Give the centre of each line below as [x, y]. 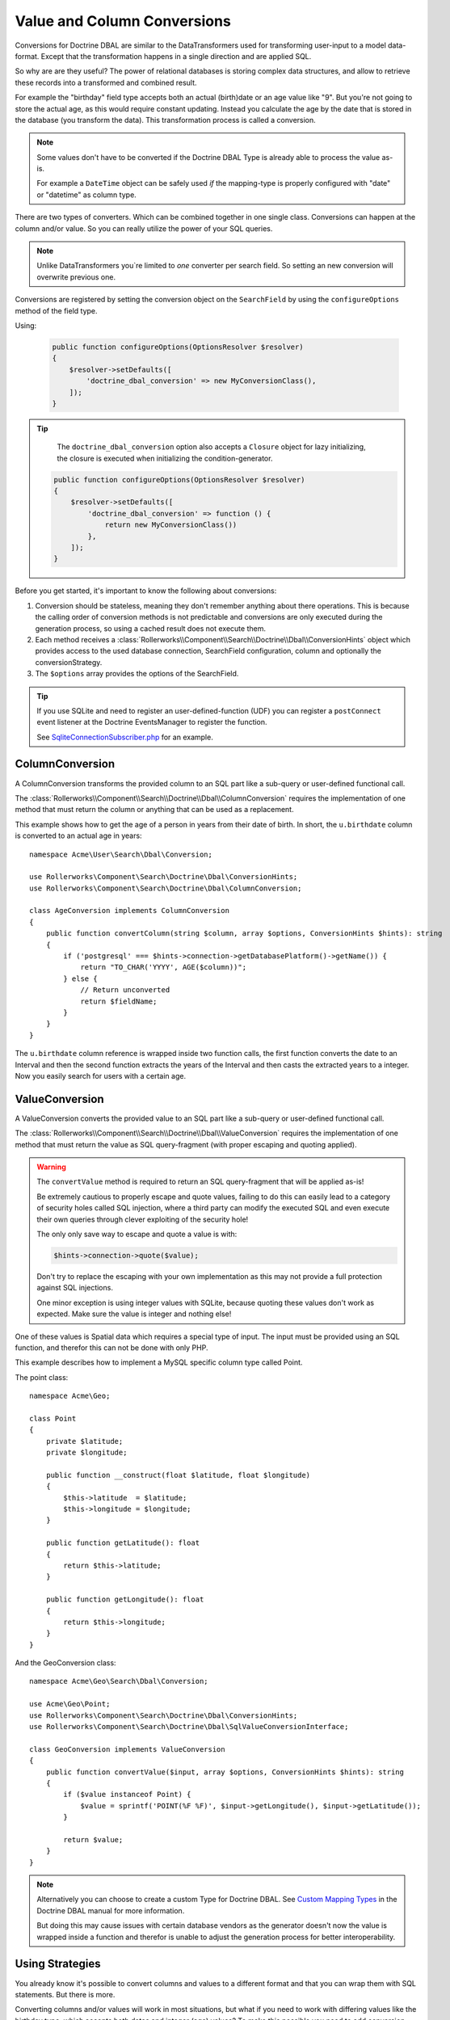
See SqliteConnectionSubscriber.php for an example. [125, 737]
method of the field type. [56, 310]
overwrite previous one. [76, 277]
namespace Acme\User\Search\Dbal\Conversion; [121, 854]
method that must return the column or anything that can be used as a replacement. [154, 810]
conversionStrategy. [69, 662]
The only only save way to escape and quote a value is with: [137, 1234]
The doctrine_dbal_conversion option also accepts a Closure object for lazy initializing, [212, 447]
